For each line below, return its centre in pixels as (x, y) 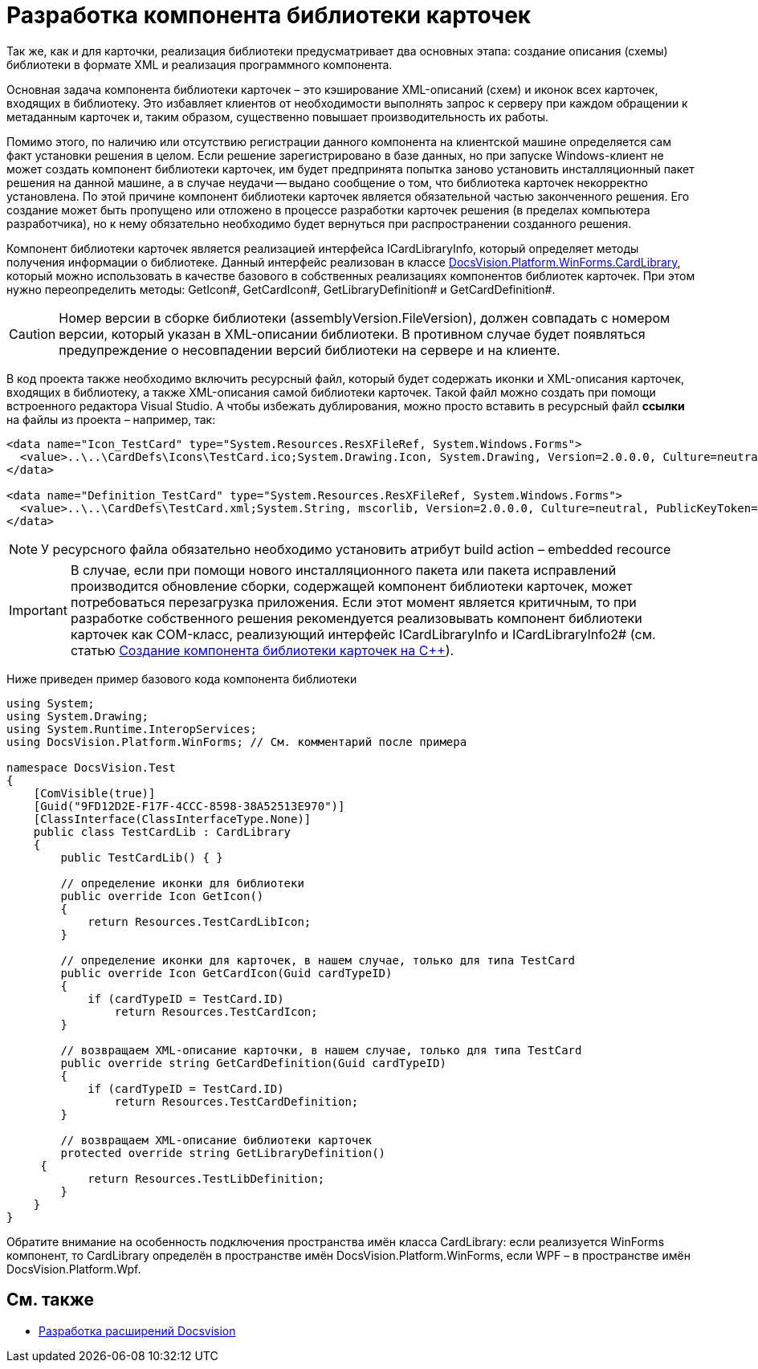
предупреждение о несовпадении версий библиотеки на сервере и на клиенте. (310, 350)
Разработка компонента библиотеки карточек (269, 15)
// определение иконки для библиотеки (182, 883)
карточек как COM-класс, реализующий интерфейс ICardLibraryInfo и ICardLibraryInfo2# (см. (363, 634)
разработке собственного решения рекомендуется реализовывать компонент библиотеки (356, 618)
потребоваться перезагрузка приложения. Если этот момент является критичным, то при (353, 602)
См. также (51, 1300)
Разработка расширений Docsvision (137, 1330)
